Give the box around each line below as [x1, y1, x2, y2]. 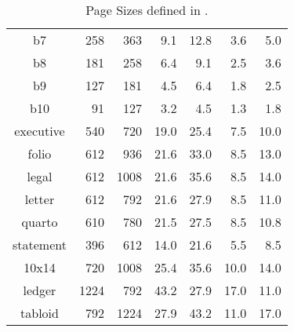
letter [24, 190, 55, 208]
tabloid [20, 304, 59, 322]
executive [14, 122, 65, 140]
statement [13, 235, 67, 254]
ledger [23, 281, 56, 299]
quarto [21, 213, 58, 231]
